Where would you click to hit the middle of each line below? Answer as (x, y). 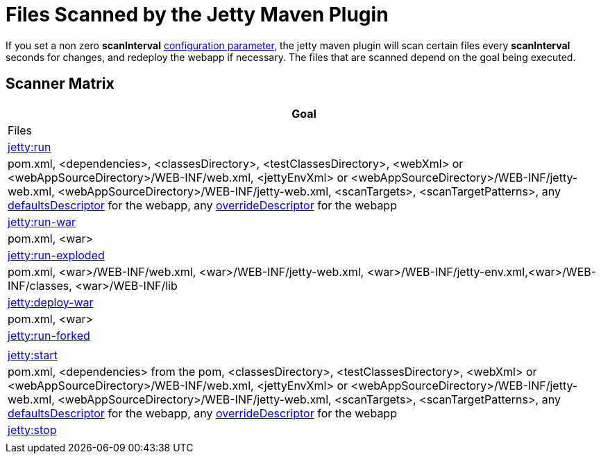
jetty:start (33, 355)
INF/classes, (40, 285)
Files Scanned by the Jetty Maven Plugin (197, 15)
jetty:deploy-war (51, 302)
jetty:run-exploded (56, 255)
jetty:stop (32, 430)
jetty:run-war (42, 222)
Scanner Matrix (60, 84)
